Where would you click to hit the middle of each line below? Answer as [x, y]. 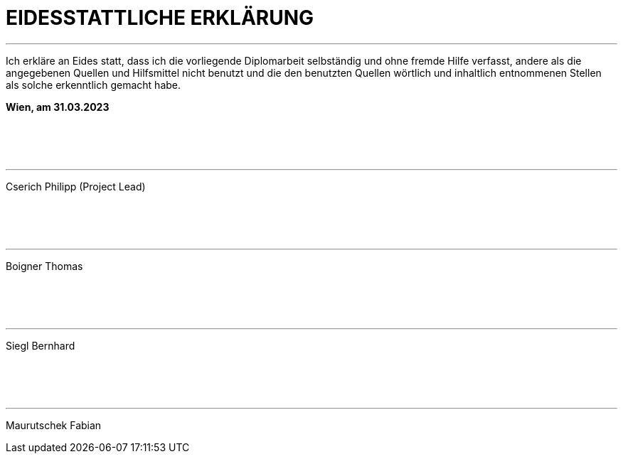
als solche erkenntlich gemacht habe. [94, 85]
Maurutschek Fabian [54, 425]
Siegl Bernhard [41, 345]
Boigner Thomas [44, 266]
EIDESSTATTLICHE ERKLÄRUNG [160, 18]
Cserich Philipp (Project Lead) [76, 186]
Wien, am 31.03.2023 [58, 107]
